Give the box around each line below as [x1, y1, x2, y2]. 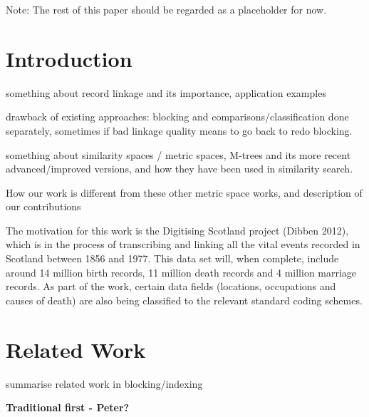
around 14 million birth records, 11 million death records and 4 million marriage [6, 264, 357, 279]
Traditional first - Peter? [6, 400, 130, 415]
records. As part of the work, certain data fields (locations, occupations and [6, 279, 336, 294]
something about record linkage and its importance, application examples [6, 85, 326, 100]
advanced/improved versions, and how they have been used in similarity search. [6, 161, 353, 176]
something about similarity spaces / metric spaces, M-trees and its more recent [6, 147, 351, 162]
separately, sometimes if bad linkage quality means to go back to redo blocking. [6, 123, 353, 138]
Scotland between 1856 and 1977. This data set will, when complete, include [6, 251, 339, 266]
